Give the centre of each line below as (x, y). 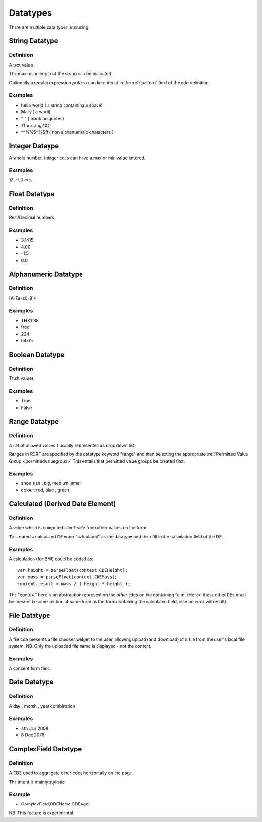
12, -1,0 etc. (21, 180)
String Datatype (33, 41)
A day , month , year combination (42, 706)
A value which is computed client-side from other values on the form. (78, 528)
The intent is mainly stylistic (37, 782)
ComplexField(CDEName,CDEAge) (56, 804)
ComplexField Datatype (45, 749)
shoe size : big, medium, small (51, 483)
